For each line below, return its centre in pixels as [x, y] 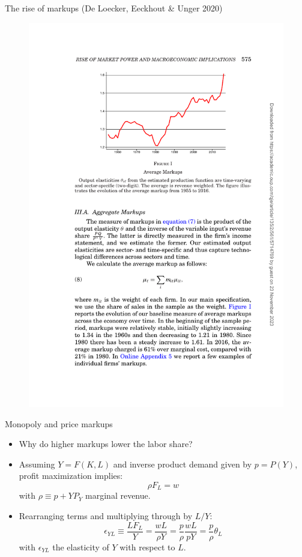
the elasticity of [81, 546]
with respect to [147, 546]
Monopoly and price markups [59, 423]
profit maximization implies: [71, 476]
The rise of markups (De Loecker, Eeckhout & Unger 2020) [114, 8]
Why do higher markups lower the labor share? [106, 444]
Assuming [37, 464]
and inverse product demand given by [183, 464]
